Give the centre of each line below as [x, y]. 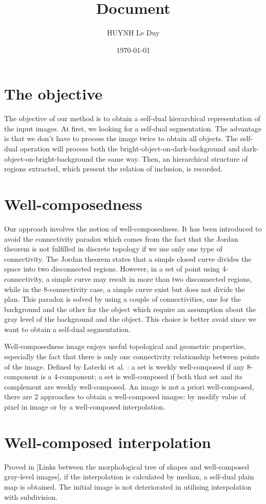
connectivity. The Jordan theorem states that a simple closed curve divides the [128, 258]
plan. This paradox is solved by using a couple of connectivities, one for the [123, 299]
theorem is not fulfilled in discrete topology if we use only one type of [113, 249]
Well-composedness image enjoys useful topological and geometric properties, [125, 346]
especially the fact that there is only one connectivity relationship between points [132, 356]
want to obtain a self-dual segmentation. [67, 329]
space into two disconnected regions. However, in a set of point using [112, 269]
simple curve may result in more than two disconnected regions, [152, 278]
